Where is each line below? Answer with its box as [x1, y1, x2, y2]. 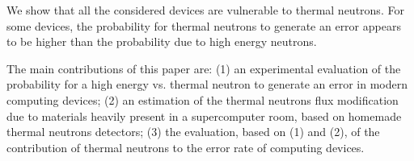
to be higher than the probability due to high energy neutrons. [6, 33, 317, 50]
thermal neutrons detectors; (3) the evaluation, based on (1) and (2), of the [6, 123, 380, 140]
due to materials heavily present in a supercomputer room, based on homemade [6, 107, 402, 124]
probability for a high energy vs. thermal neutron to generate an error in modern [6, 76, 408, 93]
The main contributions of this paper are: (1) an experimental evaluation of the [6, 60, 401, 76]
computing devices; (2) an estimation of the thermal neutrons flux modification [6, 91, 399, 108]
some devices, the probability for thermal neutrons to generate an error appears [6, 17, 401, 34]
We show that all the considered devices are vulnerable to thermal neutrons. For [6, 2, 404, 18]
